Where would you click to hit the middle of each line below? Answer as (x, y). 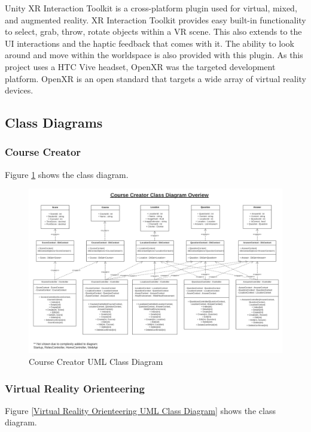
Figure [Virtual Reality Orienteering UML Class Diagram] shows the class (140, 410)
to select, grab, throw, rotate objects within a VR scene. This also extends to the (153, 31)
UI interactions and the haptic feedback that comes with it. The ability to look (150, 43)
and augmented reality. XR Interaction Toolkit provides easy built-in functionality (155, 19)
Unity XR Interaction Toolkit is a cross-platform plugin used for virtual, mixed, (151, 8)
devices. (19, 90)
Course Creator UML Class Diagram (96, 362)
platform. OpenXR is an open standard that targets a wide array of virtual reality (155, 78)
